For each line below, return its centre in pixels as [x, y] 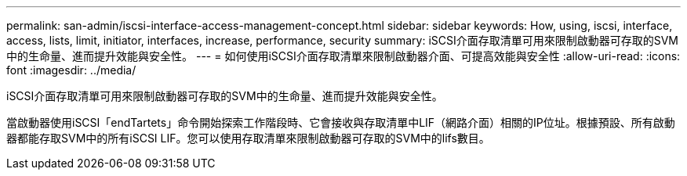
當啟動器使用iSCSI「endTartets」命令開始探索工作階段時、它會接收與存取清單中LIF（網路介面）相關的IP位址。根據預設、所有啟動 [341, 122]
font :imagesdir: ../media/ [71, 70]
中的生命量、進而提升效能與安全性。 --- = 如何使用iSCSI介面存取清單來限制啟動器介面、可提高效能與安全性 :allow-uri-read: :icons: [343, 56]
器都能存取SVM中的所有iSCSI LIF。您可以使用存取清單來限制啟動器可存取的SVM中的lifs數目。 [248, 138]
